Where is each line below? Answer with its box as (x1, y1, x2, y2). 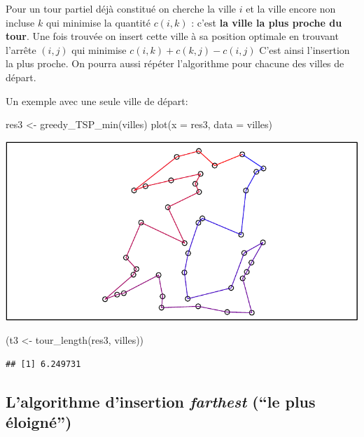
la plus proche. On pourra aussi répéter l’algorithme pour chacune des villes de (6, 56, 344, 71)
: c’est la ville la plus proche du (191, 15, 342, 29)
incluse (6, 15, 35, 29)
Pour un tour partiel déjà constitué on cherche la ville (6, 1, 237, 15)
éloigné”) (6, 411, 72, 433)
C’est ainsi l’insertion (259, 42, 350, 57)
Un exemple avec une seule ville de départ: (6, 93, 188, 108)
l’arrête (6, 42, 36, 57)
